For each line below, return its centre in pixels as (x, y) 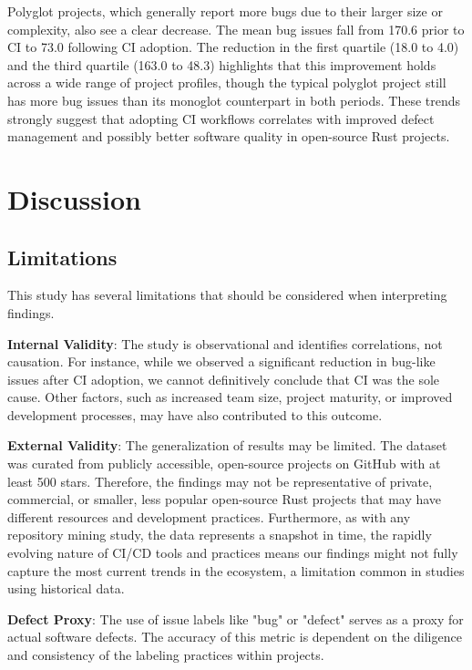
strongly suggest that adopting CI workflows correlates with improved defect (221, 118)
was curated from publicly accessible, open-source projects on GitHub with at (224, 464)
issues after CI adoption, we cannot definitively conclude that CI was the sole (224, 379)
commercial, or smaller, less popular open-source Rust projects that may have (225, 499)
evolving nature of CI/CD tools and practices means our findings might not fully (233, 553)
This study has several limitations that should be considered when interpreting (227, 295)
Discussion (74, 198)
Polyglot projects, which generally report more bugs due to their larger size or (225, 11)
